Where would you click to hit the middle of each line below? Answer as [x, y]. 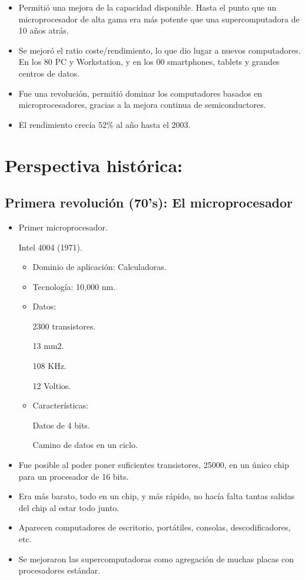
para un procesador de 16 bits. [74, 476]
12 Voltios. [52, 385]
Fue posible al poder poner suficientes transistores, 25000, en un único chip [154, 465]
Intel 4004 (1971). [50, 247]
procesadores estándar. [59, 570]
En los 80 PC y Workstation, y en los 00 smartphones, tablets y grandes [149, 62]
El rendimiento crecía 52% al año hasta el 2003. [105, 124]
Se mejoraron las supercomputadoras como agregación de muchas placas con [156, 558]
